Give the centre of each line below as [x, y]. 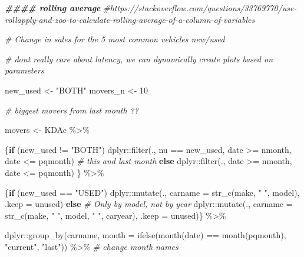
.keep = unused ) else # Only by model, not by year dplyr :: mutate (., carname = [149, 204]
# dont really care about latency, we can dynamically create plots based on [139, 59]
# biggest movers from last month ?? [72, 110]
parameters [24, 70]
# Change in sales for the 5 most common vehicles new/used [115, 39]
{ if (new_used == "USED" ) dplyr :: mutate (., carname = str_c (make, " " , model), [152, 192]
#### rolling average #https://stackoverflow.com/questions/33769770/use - [151, 8]
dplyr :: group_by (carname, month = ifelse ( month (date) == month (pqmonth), [146, 235]
